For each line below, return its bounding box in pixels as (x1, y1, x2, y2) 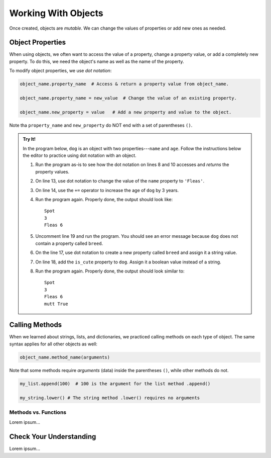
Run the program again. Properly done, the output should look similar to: (35, 268, 185, 274)
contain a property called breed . (35, 240, 103, 246)
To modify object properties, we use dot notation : (9, 68, 112, 74)
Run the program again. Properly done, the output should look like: (35, 196, 173, 202)
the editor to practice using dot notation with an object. (23, 152, 137, 158)
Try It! (23, 136, 36, 142)
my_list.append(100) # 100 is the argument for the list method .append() (20, 381, 211, 387)
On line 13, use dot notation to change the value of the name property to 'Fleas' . (35, 178, 205, 184)
